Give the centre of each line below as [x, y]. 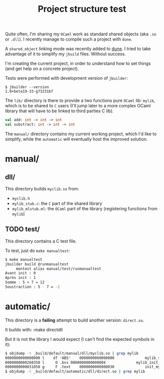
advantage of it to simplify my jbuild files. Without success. [65, 54]
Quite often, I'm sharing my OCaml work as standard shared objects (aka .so [81, 34]
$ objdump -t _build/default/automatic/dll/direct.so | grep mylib [75, 372]
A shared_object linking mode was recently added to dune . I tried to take [78, 49]
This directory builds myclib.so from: [42, 189]
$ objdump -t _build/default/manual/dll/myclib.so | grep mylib [72, 353]
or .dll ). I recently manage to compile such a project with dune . [69, 39]
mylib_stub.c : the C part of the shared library [57, 203]
